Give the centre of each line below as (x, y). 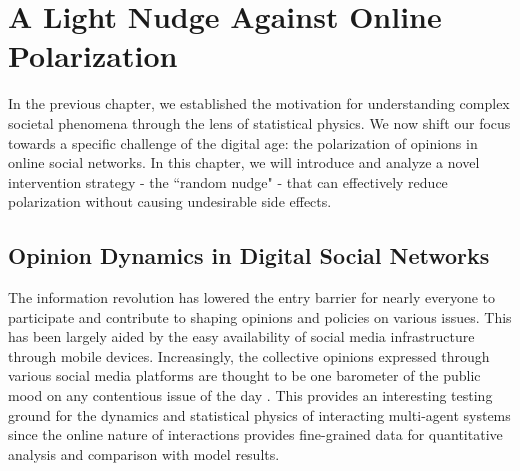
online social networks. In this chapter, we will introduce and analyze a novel (244, 162)
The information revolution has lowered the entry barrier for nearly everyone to (251, 297)
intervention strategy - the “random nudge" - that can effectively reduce (228, 181)
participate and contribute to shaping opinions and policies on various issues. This (260, 316)
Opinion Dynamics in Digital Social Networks (249, 255)
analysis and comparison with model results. (144, 453)
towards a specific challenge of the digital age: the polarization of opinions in (243, 142)
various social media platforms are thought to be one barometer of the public (244, 375)
